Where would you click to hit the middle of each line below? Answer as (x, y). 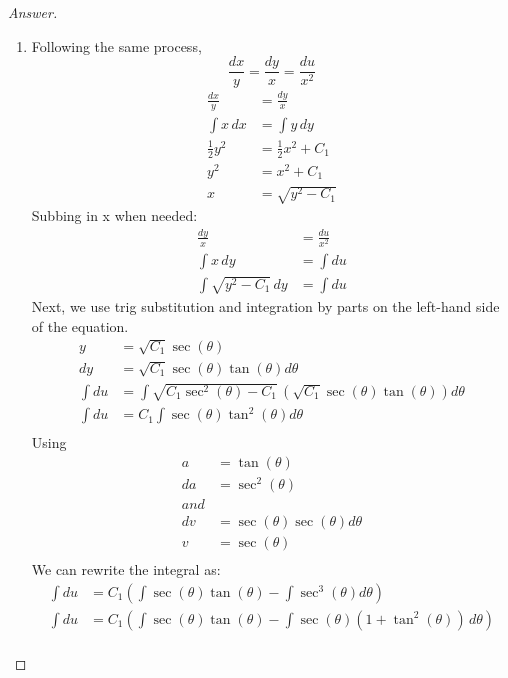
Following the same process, (116, 45)
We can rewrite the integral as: (126, 569)
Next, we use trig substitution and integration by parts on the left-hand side (265, 305)
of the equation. (80, 325)
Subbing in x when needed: (114, 214)
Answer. (33, 12)
